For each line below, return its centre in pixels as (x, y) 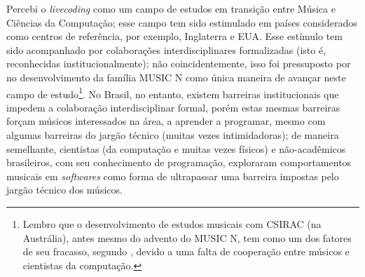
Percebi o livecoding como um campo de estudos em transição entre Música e (171, 8)
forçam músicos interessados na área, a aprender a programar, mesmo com (166, 121)
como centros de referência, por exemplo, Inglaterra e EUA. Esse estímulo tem (174, 36)
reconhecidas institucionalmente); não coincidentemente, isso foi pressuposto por (179, 63)
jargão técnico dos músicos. (64, 190)
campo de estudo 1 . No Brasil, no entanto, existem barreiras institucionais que (173, 93)
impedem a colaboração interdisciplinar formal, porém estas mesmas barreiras (173, 107)
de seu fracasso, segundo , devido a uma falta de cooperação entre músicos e (186, 251)
